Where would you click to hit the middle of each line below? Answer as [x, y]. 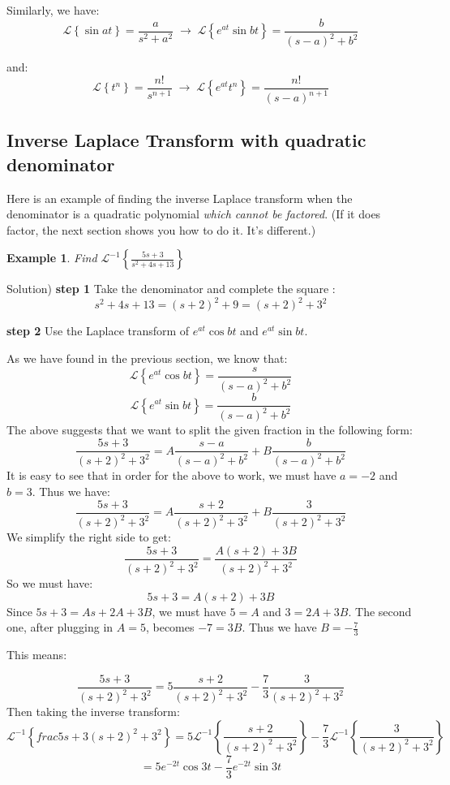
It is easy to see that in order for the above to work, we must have [171, 475]
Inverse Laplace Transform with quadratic [186, 140]
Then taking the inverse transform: [93, 712]
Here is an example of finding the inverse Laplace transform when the [180, 198]
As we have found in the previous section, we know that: [147, 358]
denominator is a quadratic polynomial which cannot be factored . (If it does [194, 214]
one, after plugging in [60, 627]
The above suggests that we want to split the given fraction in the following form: [210, 430]
